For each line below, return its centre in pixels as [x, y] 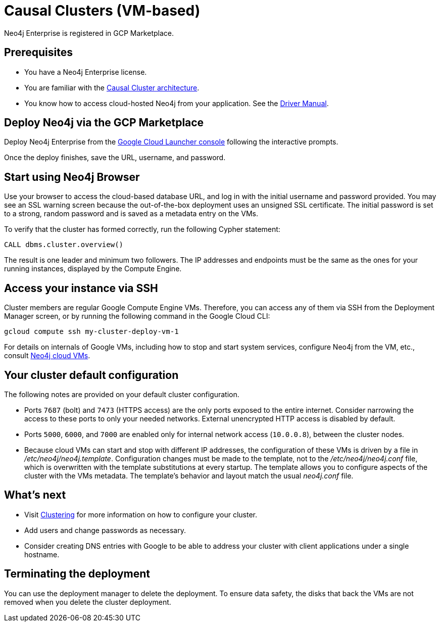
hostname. [42, 554]
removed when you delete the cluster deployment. [88, 602]
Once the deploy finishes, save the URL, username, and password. [115, 158]
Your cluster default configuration [91, 375]
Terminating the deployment [77, 574]
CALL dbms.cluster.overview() [64, 245]
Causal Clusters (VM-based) [102, 11]
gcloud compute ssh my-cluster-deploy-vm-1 [91, 332]
